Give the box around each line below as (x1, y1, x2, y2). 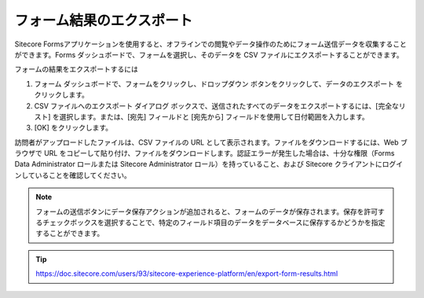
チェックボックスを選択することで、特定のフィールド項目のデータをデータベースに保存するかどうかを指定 (42, 218, 386, 227)
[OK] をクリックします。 (34, 123, 113, 133)
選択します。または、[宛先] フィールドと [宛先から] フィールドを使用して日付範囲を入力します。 (59, 112, 369, 121)
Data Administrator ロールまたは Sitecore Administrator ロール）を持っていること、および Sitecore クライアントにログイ (14, 160, 404, 169)
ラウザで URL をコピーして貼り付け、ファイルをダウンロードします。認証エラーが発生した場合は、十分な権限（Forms (14, 149, 395, 158)
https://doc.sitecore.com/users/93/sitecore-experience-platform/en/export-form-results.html (35, 269, 338, 278)
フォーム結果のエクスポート (14, 12, 193, 29)
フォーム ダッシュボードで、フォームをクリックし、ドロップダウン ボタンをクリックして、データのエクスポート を (34, 79, 404, 88)
